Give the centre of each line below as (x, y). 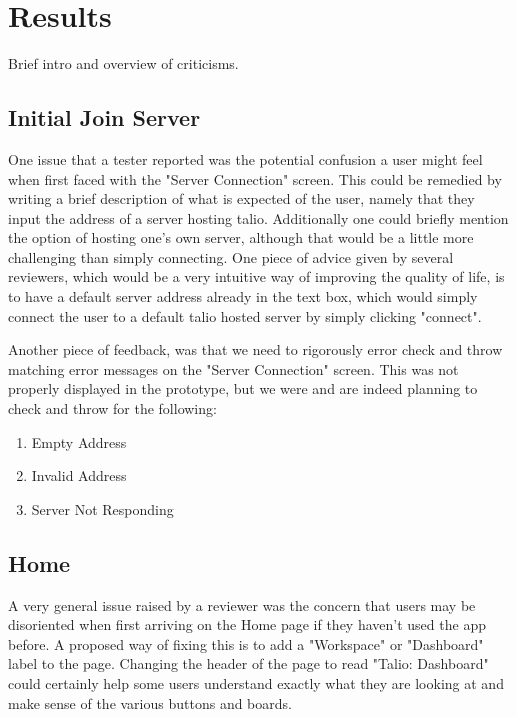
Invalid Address (79, 475)
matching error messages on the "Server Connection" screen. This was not (233, 368)
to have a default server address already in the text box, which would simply (243, 296)
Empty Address (79, 441)
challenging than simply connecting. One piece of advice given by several (231, 256)
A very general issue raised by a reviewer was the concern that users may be (242, 604)
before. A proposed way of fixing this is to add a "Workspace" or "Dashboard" (246, 643)
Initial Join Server (104, 117)
